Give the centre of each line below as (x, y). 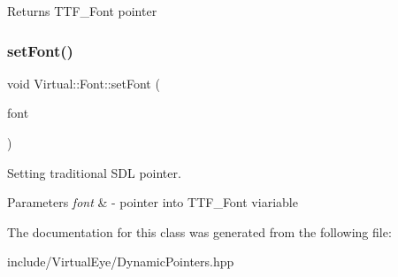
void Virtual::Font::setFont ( (84, 83)
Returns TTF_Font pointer (82, 11)
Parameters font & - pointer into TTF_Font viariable (153, 202)
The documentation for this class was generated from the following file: (199, 231)
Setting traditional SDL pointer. (94, 172)
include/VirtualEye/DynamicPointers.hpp (121, 262)
